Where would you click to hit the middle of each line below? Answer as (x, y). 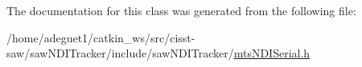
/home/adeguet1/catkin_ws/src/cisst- (101, 37)
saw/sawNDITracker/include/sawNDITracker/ (120, 53)
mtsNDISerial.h (272, 53)
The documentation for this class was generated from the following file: (181, 10)
